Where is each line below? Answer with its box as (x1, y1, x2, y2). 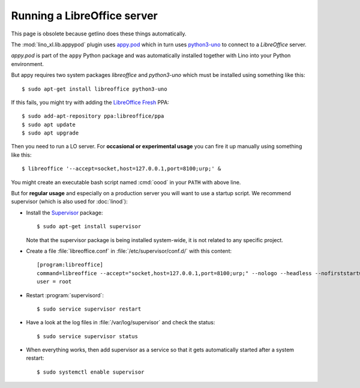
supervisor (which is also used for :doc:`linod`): (11, 198, 128, 205)
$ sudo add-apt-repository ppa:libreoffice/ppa (22, 113, 164, 120)
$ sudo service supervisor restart (37, 305, 142, 312)
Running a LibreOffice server (11, 9, 158, 22)
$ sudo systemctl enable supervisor (37, 368, 145, 375)
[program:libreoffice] (37, 261, 104, 268)
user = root (37, 278, 72, 285)
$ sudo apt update (22, 121, 76, 128)
